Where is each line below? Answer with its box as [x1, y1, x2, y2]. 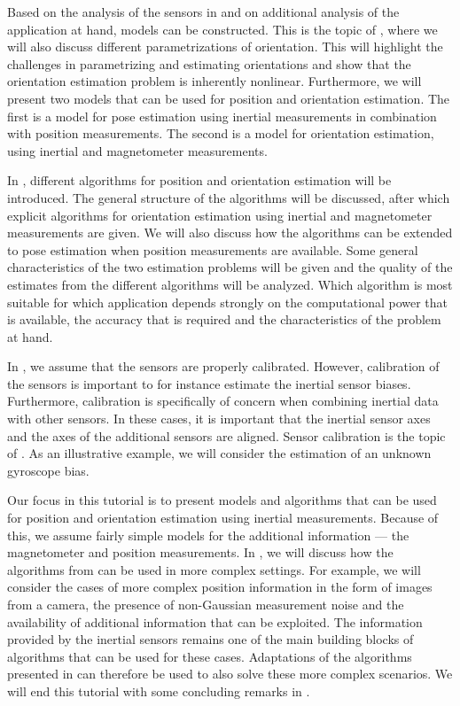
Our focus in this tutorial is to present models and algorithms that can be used [7, 491, 437, 509]
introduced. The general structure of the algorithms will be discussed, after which [7, 188, 450, 206]
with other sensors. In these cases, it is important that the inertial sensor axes [7, 409, 431, 428]
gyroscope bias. [7, 461, 90, 479]
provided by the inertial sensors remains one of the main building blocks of [7, 630, 414, 648]
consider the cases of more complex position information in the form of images [7, 578, 433, 596]
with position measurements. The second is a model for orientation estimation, [7, 124, 434, 143]
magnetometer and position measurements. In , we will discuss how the [7, 543, 394, 562]
